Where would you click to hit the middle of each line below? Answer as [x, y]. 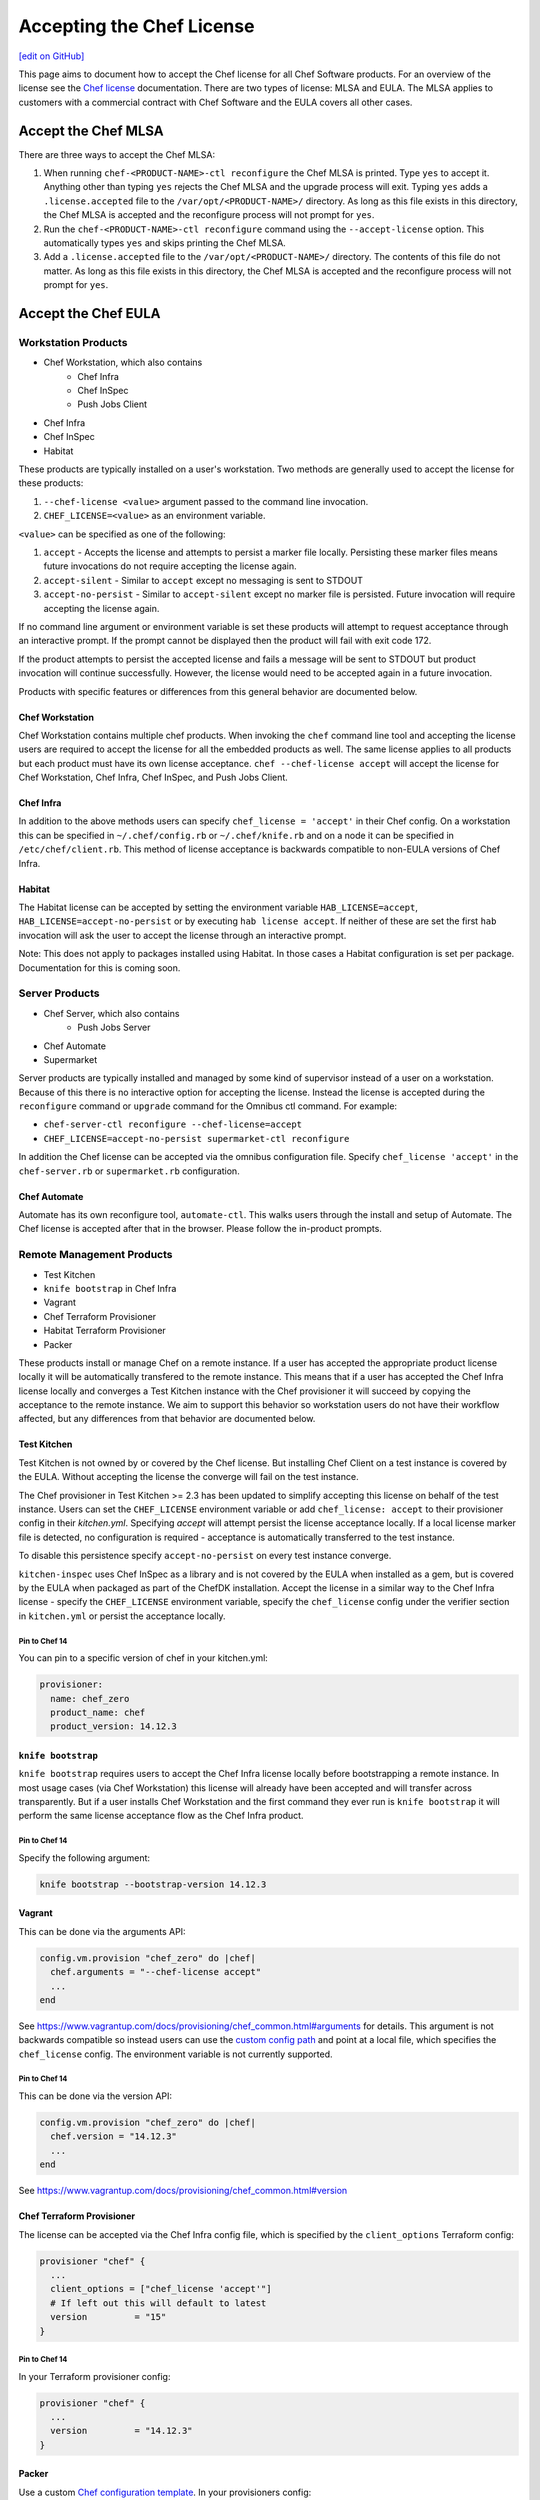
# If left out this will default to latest [158, 2303]
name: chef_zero [90, 1698]
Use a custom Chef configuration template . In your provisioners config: [165, 2492]
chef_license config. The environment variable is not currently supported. [175, 2054]
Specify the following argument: [84, 1857]
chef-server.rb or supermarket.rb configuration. [129, 1171]
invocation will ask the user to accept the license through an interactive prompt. [182, 935]
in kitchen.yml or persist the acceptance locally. [122, 1616]
